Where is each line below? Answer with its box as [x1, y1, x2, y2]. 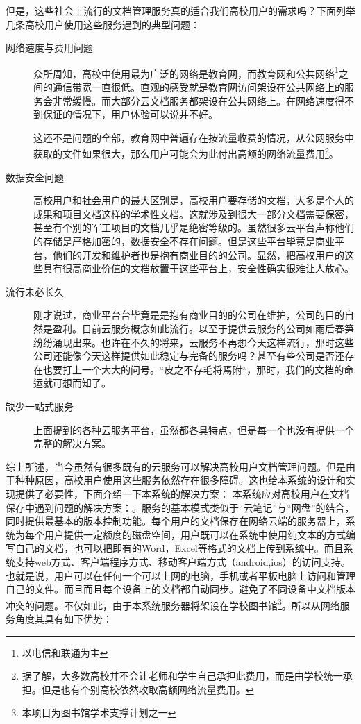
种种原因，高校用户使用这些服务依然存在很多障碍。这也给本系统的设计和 [15, 473, 346, 487]
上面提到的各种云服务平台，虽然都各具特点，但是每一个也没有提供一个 [33, 422, 354, 437]
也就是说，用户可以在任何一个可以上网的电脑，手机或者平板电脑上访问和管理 [6, 568, 355, 582]
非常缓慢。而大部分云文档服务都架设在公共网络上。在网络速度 [52, 93, 335, 108]
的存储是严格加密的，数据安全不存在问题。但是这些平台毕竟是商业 [33, 234, 335, 249]
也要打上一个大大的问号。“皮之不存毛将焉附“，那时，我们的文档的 [42, 362, 344, 376]
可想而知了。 [52, 376, 111, 390]
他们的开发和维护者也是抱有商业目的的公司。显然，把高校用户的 [52, 247, 344, 262]
